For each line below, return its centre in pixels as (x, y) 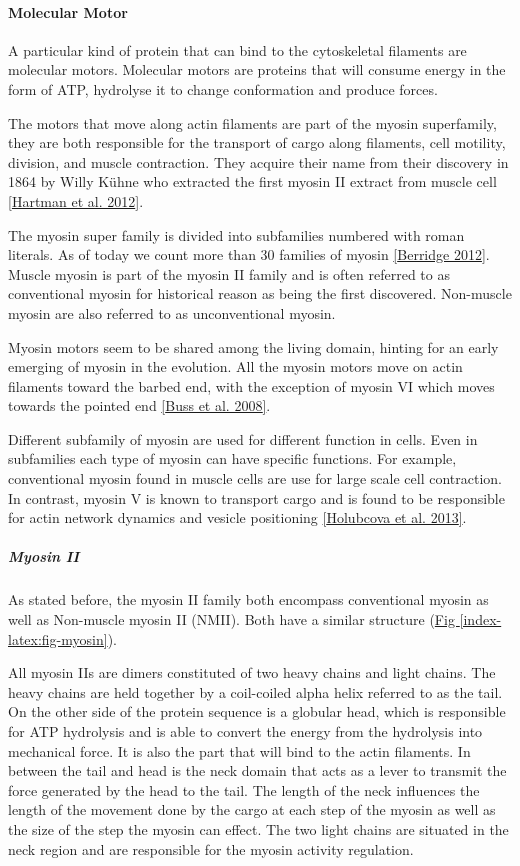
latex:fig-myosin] (58, 638)
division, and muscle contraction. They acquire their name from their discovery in (258, 161)
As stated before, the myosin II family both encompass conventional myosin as (248, 599)
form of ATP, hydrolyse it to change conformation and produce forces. (223, 88)
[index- (480, 619)
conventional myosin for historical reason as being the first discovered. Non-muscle (260, 293)
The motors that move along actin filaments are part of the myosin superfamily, (252, 122)
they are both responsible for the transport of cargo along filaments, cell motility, (257, 142)
